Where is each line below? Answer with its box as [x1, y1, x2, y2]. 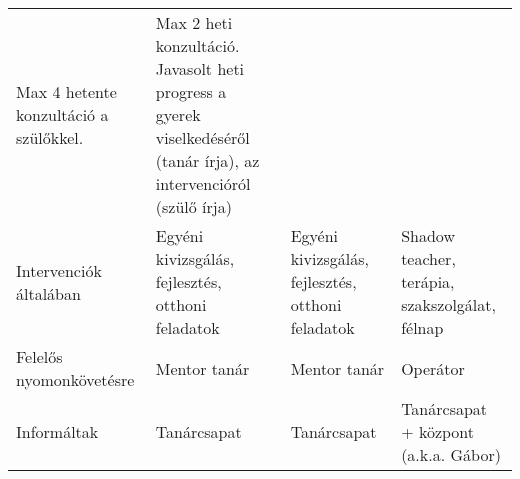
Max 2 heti [155, 11, 233, 34]
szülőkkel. [16, 126, 84, 149]
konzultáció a [16, 103, 109, 126]
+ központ [401, 420, 475, 443]
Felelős [16, 345, 63, 368]
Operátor [401, 356, 465, 380]
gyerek [155, 103, 201, 126]
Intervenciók [16, 258, 102, 282]
